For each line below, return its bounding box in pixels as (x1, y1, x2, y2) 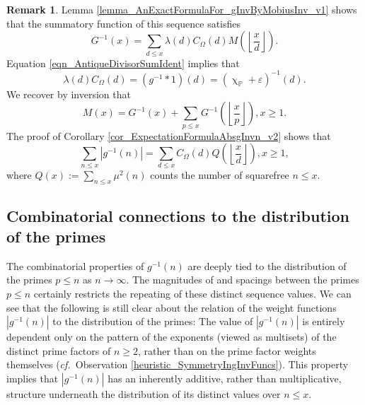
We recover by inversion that (6, 86, 131, 101)
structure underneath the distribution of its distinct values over (6, 387, 281, 401)
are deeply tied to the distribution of (187, 258, 347, 273)
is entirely (302, 314, 345, 329)
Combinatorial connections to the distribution (6, 204, 349, 226)
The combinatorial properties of (6, 258, 144, 273)
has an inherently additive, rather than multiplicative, (108, 371, 342, 385)
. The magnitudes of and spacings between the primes (126, 272, 359, 287)
